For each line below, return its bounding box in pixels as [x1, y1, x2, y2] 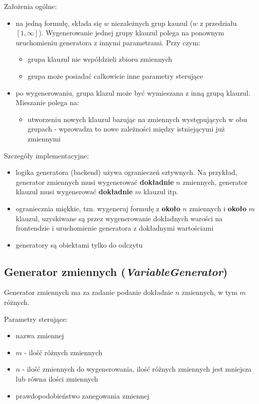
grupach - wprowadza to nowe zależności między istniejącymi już [27, 124, 225, 134]
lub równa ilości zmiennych [15, 374, 98, 384]
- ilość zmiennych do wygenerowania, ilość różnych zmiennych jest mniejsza [22, 364, 252, 374]
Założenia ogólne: [4, 1, 57, 11]
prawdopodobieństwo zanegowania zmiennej [15, 390, 149, 401]
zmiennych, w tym [182, 287, 238, 297]
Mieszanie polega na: [15, 97, 79, 108]
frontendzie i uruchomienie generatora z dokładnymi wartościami [15, 223, 214, 233]
